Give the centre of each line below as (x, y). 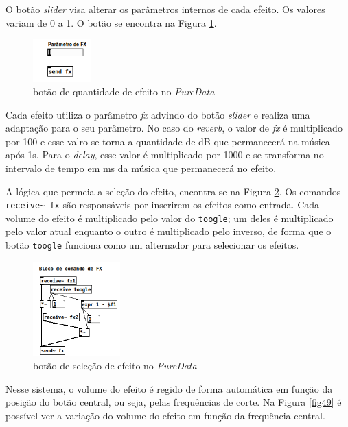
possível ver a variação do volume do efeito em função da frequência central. (165, 415)
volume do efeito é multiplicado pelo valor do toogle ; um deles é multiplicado (170, 218)
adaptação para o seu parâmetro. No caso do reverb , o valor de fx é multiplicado (174, 128)
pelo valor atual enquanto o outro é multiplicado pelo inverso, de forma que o (169, 231)
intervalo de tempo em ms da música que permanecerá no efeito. (141, 168)
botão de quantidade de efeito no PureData (124, 91)
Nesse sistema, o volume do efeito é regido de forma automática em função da (169, 388)
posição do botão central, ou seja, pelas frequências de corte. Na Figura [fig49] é (174, 402)
